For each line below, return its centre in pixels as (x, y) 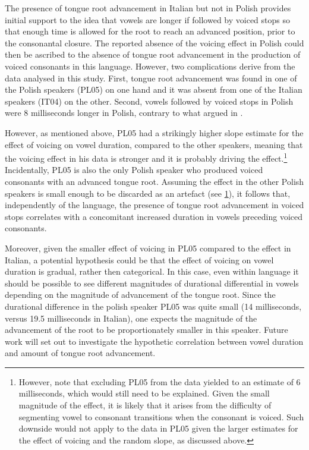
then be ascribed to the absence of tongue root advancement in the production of (153, 54)
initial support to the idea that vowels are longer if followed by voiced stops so (147, 19)
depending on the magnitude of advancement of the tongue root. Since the (140, 295)
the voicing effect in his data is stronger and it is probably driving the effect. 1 (146, 157)
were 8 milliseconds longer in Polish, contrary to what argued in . (124, 113)
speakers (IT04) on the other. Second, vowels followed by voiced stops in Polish (149, 101)
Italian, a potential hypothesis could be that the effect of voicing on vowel (139, 259)
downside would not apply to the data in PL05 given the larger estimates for (158, 428)
